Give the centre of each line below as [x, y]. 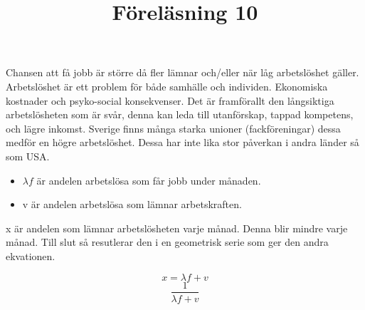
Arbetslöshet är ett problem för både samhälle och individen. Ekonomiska [167, 86]
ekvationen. [31, 255]
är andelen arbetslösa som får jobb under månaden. [149, 180]
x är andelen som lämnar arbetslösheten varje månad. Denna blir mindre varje [177, 228]
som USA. [28, 156]
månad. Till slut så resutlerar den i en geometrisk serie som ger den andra [167, 242]
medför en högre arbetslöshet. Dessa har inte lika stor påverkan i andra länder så [182, 142]
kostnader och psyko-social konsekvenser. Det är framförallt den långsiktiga [170, 100]
